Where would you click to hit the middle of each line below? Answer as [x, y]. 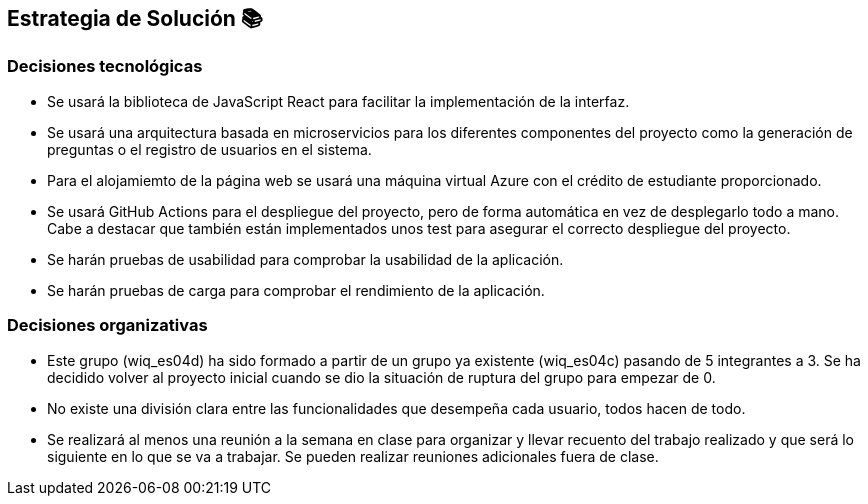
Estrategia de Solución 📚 [135, 18]
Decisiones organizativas [107, 325]
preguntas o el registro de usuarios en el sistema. [209, 149]
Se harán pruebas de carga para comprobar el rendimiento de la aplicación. [296, 290]
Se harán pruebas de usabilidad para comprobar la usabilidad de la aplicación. [305, 259]
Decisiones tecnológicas [105, 66]
